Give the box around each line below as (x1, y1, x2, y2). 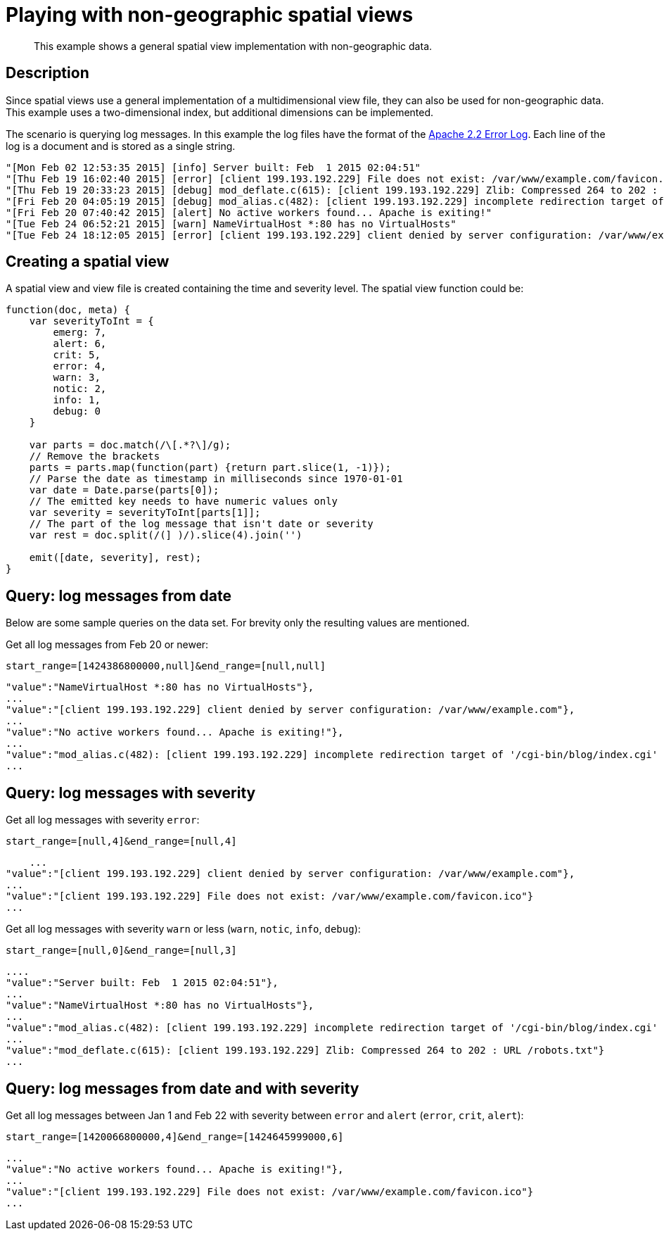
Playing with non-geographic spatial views (6, 3, 414, 27)
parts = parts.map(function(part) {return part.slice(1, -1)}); (29, 462, 391, 474)
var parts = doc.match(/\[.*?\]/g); (29, 439, 231, 451)
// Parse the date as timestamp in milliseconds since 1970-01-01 (29, 473, 403, 485)
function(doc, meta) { (6, 304, 131, 316)
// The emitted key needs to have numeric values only (29, 496, 338, 507)
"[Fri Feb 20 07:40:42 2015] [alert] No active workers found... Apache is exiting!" (6, 206, 492, 218)
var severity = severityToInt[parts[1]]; (29, 507, 261, 519)
